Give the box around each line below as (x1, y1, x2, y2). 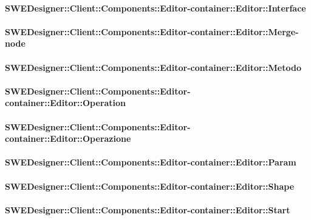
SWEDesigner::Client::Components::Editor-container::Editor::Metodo (5, 61, 301, 73)
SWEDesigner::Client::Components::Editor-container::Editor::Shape (5, 179, 295, 192)
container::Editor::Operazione (5, 132, 131, 145)
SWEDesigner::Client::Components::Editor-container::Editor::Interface (5, 1, 306, 14)
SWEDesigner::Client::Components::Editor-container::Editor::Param (5, 156, 296, 168)
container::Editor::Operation (5, 96, 126, 109)
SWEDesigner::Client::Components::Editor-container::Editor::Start (5, 203, 290, 216)
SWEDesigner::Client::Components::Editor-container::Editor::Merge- (5, 25, 299, 38)
